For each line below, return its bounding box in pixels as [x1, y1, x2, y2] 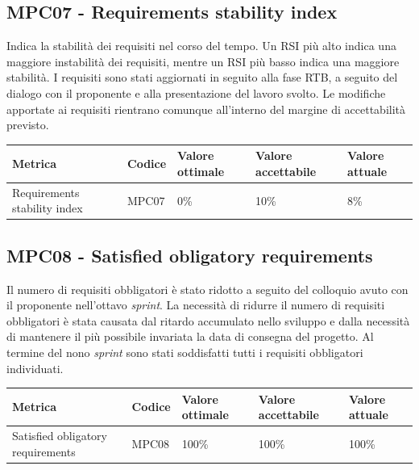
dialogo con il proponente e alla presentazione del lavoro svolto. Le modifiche [6, 84, 386, 101]
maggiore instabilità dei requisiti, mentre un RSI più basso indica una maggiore [6, 52, 400, 69]
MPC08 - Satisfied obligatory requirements [6, 242, 373, 267]
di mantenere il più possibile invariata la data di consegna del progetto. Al [6, 328, 374, 345]
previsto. [6, 116, 49, 133]
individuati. [6, 359, 64, 376]
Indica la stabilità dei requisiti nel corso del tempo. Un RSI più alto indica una [6, 37, 396, 54]
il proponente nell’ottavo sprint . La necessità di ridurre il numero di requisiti [6, 296, 385, 313]
